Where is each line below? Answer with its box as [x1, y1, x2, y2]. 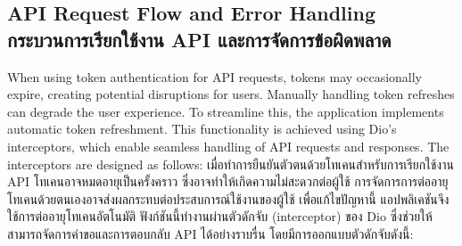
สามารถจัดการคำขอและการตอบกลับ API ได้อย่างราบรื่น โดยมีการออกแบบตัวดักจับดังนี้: [7, 224, 414, 242]
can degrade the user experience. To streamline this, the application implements [7, 102, 444, 120]
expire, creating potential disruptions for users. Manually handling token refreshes [7, 85, 455, 103]
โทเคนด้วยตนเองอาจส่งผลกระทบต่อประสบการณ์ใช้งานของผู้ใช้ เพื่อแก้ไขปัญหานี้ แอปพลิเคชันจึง [7, 189, 450, 208]
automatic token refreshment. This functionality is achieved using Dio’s [7, 119, 397, 138]
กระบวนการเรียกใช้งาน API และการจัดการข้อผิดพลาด [7, 25, 392, 53]
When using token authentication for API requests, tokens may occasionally [7, 67, 422, 86]
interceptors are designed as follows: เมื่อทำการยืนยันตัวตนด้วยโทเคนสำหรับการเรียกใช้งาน [7, 154, 454, 173]
